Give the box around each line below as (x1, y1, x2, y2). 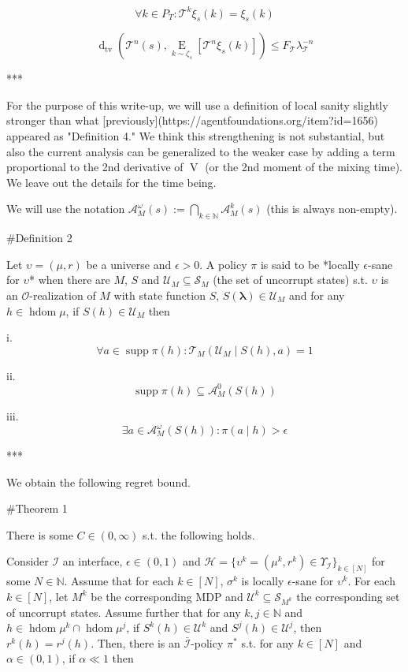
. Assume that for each (64, 573, 174, 589)
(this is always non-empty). (266, 200, 398, 217)
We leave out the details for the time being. (6, 174, 217, 190)
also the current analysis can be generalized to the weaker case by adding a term (6, 143, 395, 159)
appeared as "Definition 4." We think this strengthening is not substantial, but (6, 128, 385, 144)
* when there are (29, 271, 110, 288)
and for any (289, 287, 345, 304)
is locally (241, 573, 284, 589)
